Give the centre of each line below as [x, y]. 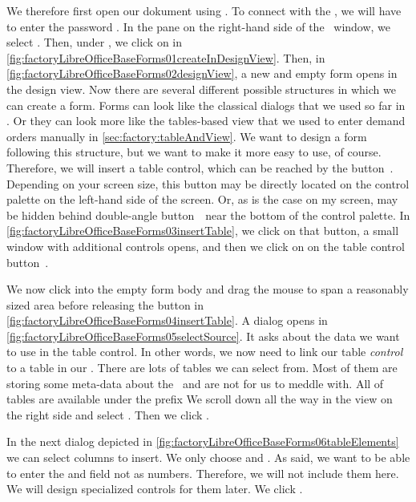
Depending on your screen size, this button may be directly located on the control [208, 183]
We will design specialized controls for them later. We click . [155, 489]
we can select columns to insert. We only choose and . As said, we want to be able [208, 457]
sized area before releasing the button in [105, 304]
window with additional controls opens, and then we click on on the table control [206, 246]
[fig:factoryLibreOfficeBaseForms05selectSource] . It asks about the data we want [203, 336]
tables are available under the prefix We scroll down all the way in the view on [200, 399]
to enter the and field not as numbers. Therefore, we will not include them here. [203, 473]
